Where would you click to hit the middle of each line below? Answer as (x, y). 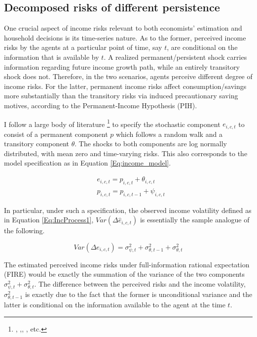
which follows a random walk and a (169, 134)
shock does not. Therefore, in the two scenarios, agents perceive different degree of (128, 76)
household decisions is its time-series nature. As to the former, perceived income (125, 37)
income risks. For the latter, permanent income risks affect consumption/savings (125, 86)
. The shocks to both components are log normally (151, 144)
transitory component (37, 144)
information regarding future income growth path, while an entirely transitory (122, 66)
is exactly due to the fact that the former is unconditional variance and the (139, 294)
